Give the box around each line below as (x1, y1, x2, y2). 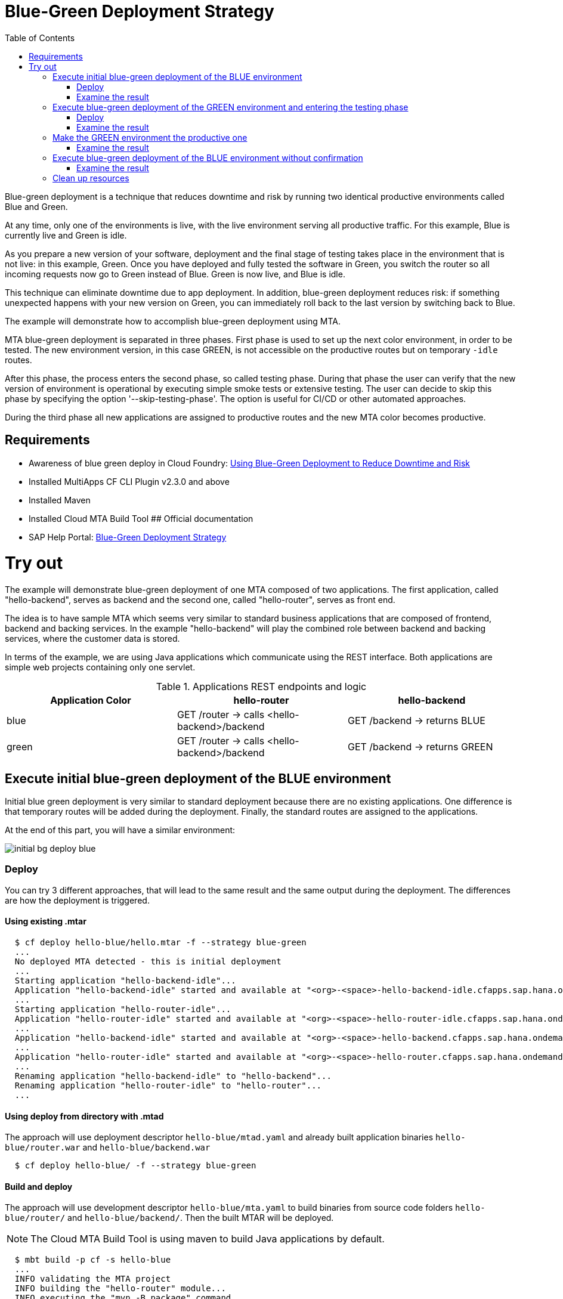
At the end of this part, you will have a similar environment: (5, 824, 236, 835)
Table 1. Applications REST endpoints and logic (156, 681, 367, 693)
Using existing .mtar (5, 916, 86, 927)
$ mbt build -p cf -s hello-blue (14, 1255, 171, 1265)
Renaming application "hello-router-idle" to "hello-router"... (14, 1080, 322, 1090)
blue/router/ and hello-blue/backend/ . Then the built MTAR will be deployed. (5, 1213, 334, 1223)
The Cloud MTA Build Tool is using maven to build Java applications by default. (30, 1233, 385, 1245)
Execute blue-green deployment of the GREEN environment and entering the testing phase (52, 101, 409, 112)
